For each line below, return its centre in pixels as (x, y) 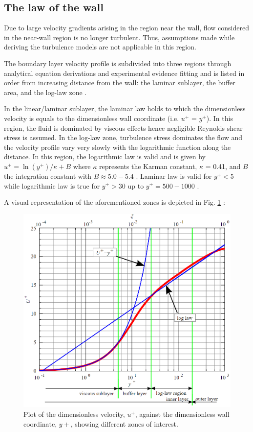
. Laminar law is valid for (174, 176)
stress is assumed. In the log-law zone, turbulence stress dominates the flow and (123, 137)
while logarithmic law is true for (52, 185)
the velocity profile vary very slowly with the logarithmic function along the (117, 147)
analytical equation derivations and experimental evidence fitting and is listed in (124, 73)
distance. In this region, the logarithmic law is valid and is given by (105, 156)
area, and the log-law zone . (45, 92)
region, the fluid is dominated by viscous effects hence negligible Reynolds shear (123, 128)
